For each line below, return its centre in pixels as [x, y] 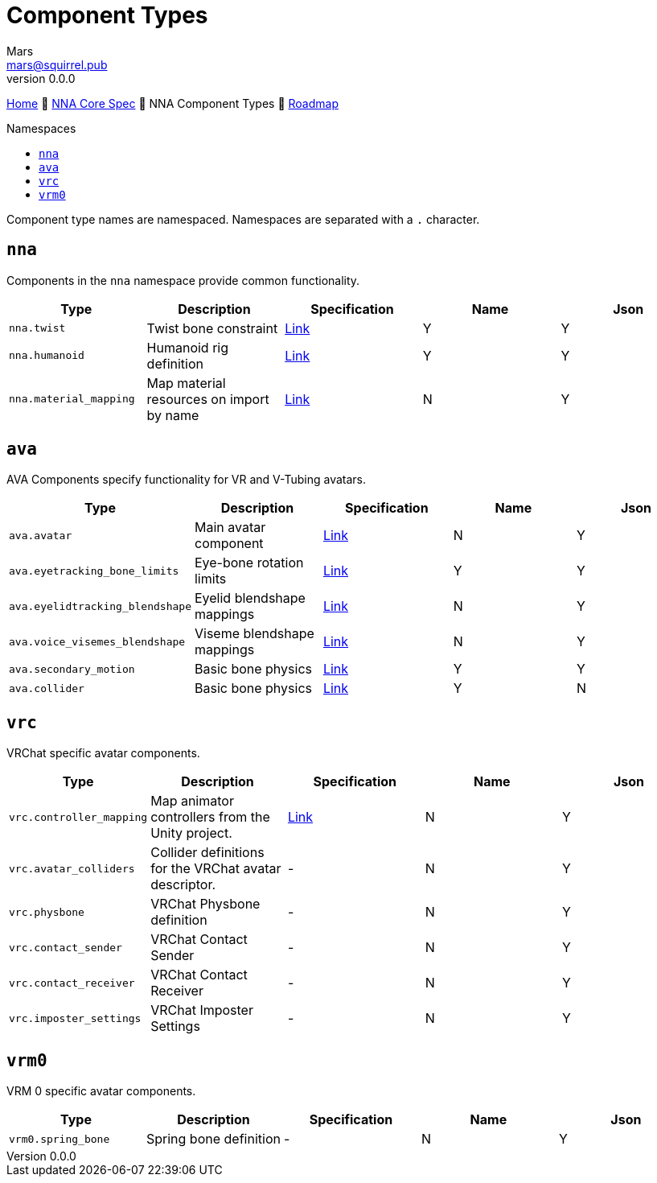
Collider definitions [207, 853]
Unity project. [191, 833]
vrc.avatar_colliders [72, 868]
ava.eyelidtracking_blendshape [100, 606]
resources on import [208, 399]
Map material [186, 383]
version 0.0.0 [41, 78]
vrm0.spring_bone [60, 1139]
